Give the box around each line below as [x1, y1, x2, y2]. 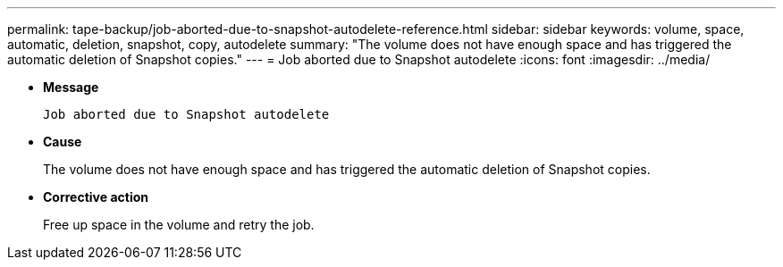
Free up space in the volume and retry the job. [43, 217, 315, 232]
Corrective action [43, 189, 148, 204]
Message [43, 79, 99, 95]
